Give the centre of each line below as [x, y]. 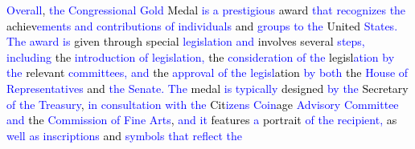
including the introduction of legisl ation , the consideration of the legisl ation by [201, 56]
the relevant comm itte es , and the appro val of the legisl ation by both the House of [207, 72]
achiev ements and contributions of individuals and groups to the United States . [202, 25]
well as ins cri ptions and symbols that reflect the [125, 135]
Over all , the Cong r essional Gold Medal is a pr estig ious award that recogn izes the [206, 10]
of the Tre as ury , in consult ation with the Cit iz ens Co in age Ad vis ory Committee [203, 104]
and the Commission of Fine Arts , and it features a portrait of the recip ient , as [202, 120]
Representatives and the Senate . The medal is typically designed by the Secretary [207, 88]
